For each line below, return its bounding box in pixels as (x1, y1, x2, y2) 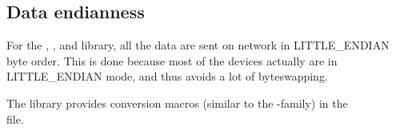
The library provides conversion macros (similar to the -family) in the (6, 94, 348, 111)
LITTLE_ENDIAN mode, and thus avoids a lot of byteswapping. (6, 68, 328, 85)
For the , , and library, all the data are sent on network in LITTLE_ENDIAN (6, 37, 390, 53)
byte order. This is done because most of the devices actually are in (6, 52, 338, 69)
